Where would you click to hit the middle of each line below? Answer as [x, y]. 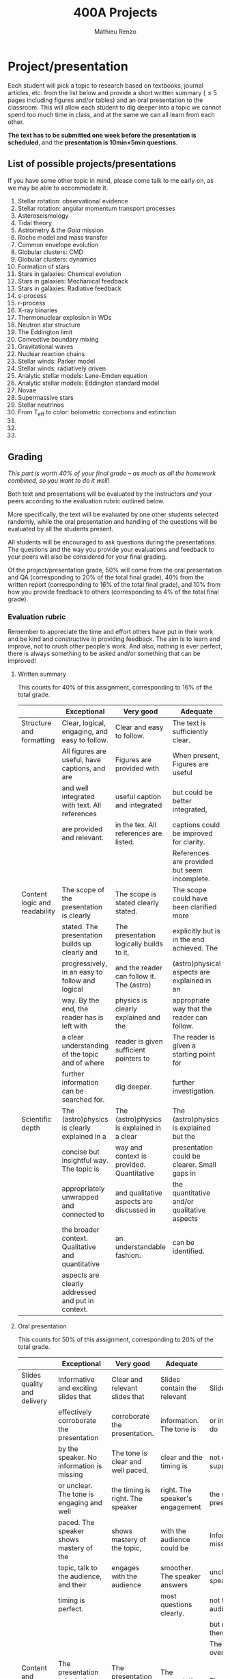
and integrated [139, 805]
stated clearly [137, 903]
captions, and [84, 768]
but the [184, 1137]
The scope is [136, 894]
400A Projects [115, 13]
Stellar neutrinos [41, 405]
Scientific [36, 1120]
